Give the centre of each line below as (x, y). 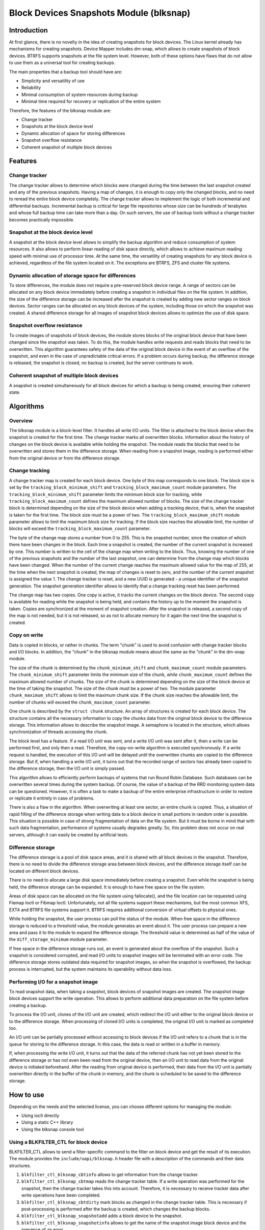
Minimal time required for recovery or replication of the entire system (91, 101)
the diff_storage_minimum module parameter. (58, 939)
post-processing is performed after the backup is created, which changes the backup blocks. (116, 1209)
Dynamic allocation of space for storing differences (73, 133)
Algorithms (26, 406)
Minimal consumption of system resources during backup (80, 94)
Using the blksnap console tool (53, 1129)
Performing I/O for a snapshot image (53, 982)
